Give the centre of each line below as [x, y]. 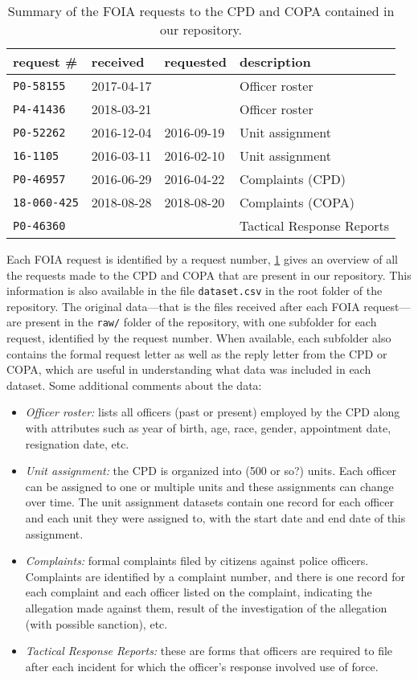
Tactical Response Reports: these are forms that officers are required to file [209, 651]
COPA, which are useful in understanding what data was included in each [189, 369]
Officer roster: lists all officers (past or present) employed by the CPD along [213, 412]
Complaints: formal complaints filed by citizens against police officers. [197, 561]
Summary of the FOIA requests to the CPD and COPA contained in [201, 11]
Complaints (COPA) [297, 202]
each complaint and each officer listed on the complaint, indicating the [199, 592]
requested [195, 61]
